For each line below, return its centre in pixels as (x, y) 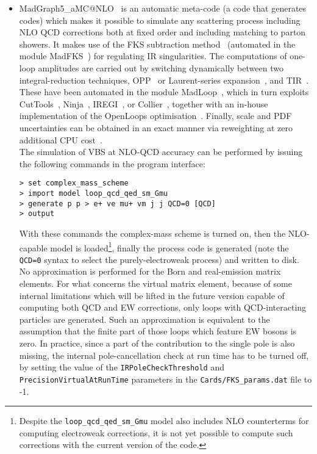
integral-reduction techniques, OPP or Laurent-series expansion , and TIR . (164, 80)
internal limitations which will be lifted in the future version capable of (152, 295)
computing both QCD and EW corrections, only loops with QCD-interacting (163, 307)
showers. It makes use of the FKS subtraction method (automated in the (157, 44)
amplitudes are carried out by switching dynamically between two (161, 67)
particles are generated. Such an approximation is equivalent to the (144, 319)
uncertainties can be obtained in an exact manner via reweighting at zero (156, 127)
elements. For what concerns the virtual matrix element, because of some (155, 283)
